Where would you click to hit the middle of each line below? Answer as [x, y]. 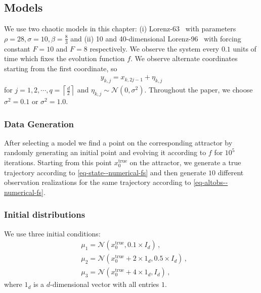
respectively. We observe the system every [155, 48]
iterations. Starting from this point [58, 162]
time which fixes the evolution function [64, 58]
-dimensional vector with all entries [105, 284]
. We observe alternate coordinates [184, 58]
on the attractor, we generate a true [185, 162]
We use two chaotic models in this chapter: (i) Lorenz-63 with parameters [120, 29]
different [231, 172]
